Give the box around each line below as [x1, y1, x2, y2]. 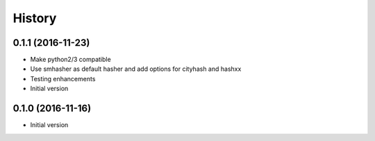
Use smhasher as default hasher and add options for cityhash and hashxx [30, 65, 242, 73]
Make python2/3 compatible [30, 56, 111, 64]
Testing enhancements [30, 74, 96, 83]
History [12, 10, 57, 26]
